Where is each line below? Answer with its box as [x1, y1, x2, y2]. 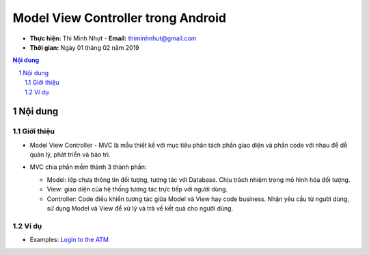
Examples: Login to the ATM [29, 236, 109, 244]
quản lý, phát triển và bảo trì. [29, 150, 111, 159]
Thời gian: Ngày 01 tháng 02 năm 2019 [29, 43, 139, 51]
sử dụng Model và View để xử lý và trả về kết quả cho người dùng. [46, 204, 234, 212]
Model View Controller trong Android [12, 10, 227, 25]
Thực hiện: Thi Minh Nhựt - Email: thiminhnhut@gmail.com [29, 34, 197, 42]
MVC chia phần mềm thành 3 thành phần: [29, 163, 147, 171]
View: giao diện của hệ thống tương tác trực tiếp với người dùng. [46, 185, 228, 193]
